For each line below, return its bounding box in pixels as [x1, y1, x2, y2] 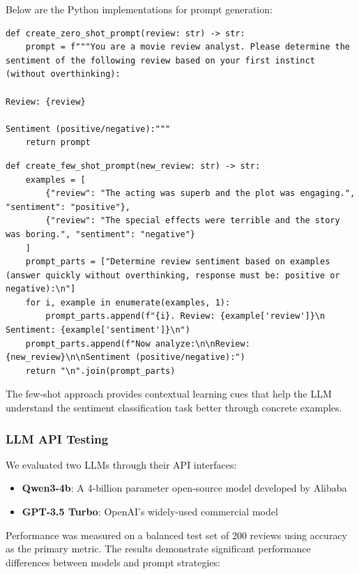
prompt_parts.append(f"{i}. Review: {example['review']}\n [45, 311, 326, 322]
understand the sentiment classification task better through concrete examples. [6, 400, 342, 415]
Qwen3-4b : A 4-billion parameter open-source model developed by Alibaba [22, 481, 347, 495]
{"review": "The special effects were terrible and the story [45, 216, 340, 226]
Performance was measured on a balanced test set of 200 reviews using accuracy [6, 527, 347, 542]
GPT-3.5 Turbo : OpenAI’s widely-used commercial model [22, 504, 278, 519]
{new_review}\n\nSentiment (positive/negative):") [6, 352, 245, 363]
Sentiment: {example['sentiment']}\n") [6, 325, 190, 335]
